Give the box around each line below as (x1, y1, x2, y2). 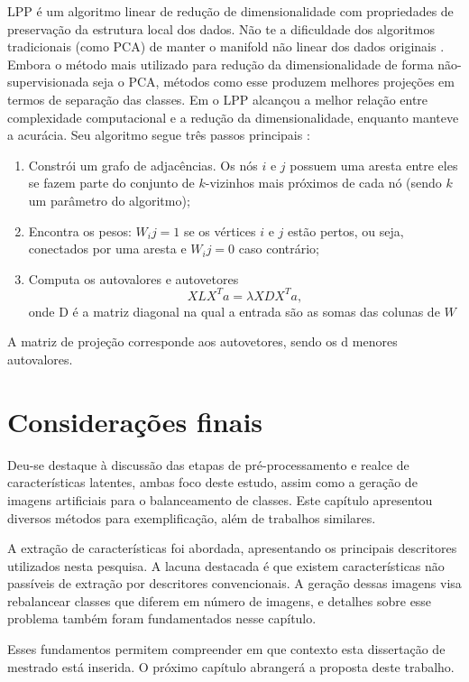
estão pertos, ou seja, (288, 221, 404, 240)
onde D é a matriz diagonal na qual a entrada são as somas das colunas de (28, 301, 440, 320)
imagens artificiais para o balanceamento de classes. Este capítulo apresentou (7, 490, 433, 509)
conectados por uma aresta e (28, 239, 187, 258)
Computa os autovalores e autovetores (28, 269, 239, 288)
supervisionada (7, 72, 89, 91)
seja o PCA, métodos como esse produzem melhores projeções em (93, 72, 455, 91)
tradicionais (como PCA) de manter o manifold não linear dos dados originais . (7, 37, 445, 56)
